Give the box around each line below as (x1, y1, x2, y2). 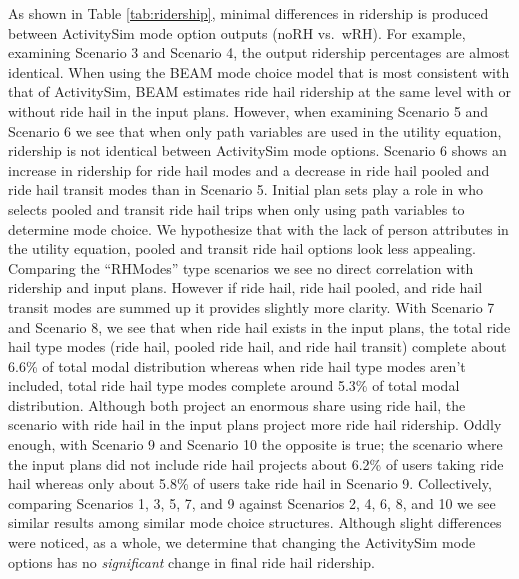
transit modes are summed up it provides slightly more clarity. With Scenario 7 (8, 296, 495, 317)
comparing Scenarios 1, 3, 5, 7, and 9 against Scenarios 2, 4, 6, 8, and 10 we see (8, 492, 496, 513)
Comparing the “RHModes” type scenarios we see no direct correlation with (8, 257, 474, 278)
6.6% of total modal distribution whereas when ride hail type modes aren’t (8, 355, 466, 376)
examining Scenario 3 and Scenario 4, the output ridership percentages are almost (8, 42, 510, 63)
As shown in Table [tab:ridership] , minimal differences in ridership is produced (8, 3, 489, 23)
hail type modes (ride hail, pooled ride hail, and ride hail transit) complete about (8, 336, 507, 357)
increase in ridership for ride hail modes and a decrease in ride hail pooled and (8, 159, 490, 180)
